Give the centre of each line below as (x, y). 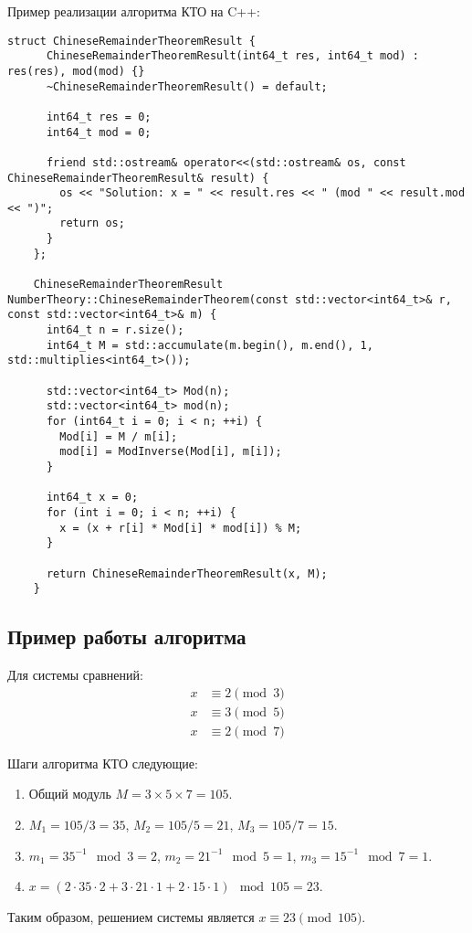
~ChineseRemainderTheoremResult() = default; (187, 86)
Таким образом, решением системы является (131, 916)
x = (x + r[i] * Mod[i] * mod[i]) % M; (181, 528)
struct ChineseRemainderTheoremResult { (132, 41)
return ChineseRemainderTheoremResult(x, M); (187, 573)
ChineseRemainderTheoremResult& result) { (138, 178)
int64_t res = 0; (99, 117)
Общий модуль (70, 794)
